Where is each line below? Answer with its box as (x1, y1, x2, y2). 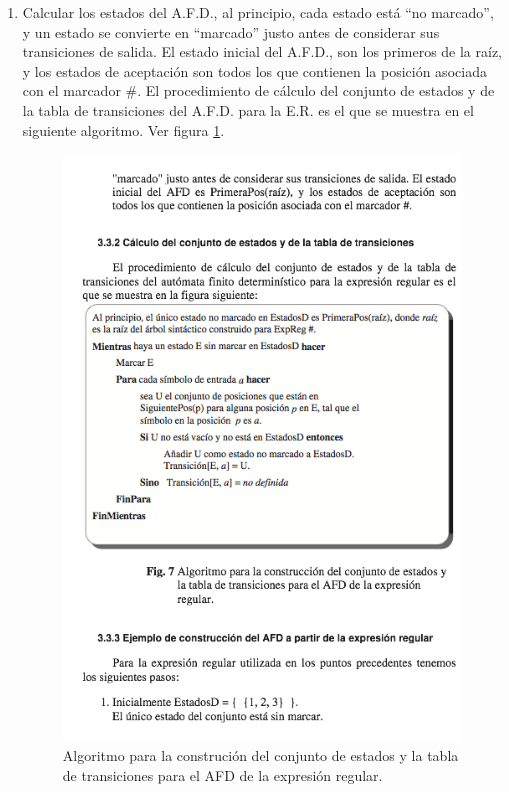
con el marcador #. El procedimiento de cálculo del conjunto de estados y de (22, 80, 495, 101)
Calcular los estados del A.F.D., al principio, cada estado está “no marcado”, (22, 2, 494, 22)
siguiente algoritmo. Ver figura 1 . (22, 119, 225, 140)
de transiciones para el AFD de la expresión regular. (62, 765, 383, 786)
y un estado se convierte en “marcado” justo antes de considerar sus (22, 21, 440, 42)
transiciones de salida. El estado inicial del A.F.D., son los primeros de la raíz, (22, 41, 503, 62)
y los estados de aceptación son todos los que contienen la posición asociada (22, 60, 487, 81)
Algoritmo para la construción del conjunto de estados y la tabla (62, 745, 459, 766)
